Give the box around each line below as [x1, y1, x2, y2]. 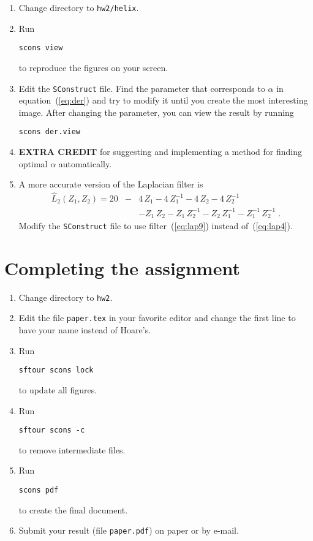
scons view [18, 44, 63, 53]
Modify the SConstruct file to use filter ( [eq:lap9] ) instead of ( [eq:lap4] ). [18, 219, 293, 232]
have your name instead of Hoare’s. [18, 323, 151, 336]
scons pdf [18, 485, 59, 494]
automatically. [58, 157, 112, 170]
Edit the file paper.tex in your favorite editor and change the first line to [18, 311, 296, 324]
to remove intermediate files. [18, 443, 126, 456]
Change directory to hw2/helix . [18, 1, 139, 13]
